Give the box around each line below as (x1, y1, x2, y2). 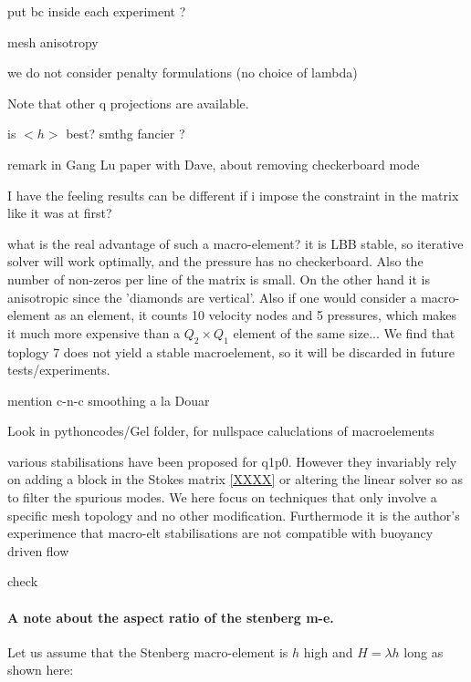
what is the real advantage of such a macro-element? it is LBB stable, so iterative (7, 233, 464, 253)
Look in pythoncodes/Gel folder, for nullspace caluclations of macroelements (7, 421, 434, 440)
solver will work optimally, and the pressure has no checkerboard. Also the (7, 252, 424, 271)
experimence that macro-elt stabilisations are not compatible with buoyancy (7, 523, 434, 542)
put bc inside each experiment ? (7, 2, 186, 20)
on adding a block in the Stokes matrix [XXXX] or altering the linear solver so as (7, 470, 464, 489)
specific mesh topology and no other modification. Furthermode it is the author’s (7, 505, 460, 524)
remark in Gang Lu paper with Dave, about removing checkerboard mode (7, 154, 420, 173)
